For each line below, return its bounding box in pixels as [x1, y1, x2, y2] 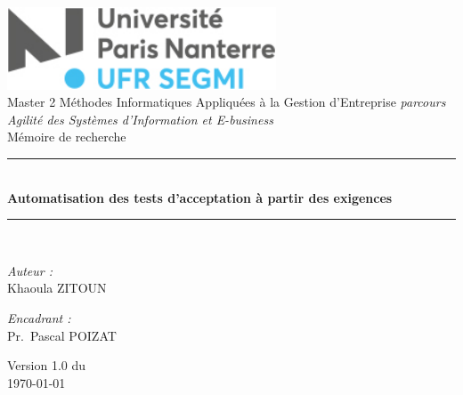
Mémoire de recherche [7, 127, 126, 146]
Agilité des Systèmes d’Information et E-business [7, 109, 273, 128]
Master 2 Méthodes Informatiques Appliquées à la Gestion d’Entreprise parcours [7, 93, 446, 111]
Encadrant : [7, 309, 71, 326]
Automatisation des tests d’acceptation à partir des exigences [7, 188, 393, 206]
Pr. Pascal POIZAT [7, 326, 117, 344]
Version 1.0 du [7, 356, 86, 375]
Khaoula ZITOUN [7, 278, 107, 297]
